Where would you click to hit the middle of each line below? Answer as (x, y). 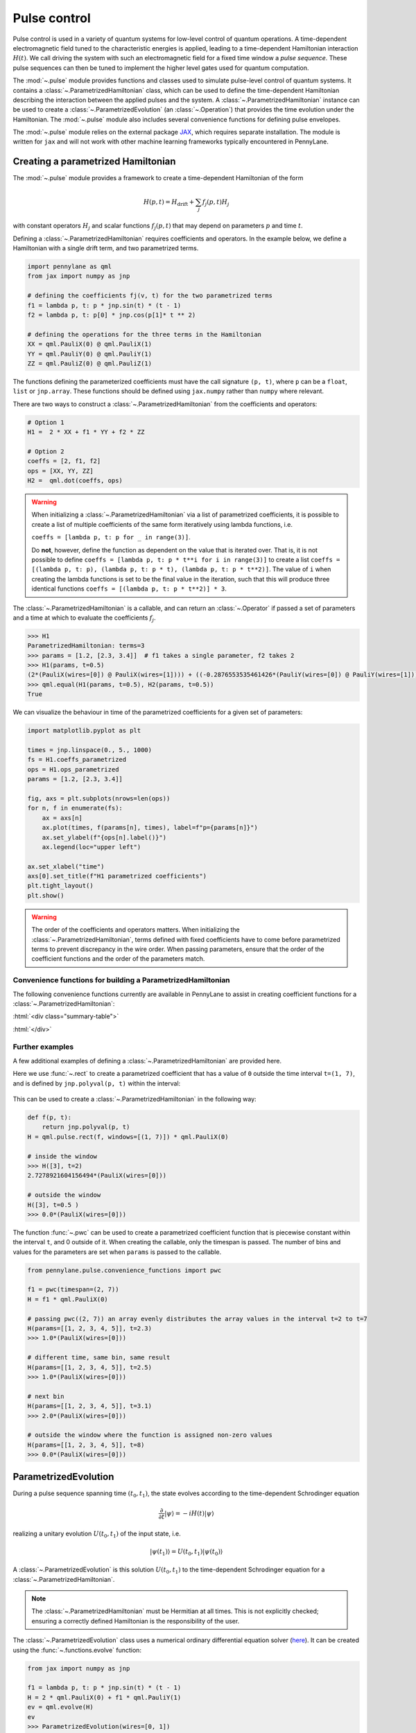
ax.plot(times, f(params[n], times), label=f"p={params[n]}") (150, 828)
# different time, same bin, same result (99, 1358)
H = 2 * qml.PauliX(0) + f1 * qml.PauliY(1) (104, 1697)
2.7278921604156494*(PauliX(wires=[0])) (97, 1176)
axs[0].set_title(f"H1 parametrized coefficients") (117, 876)
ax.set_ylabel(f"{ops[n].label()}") (104, 837)
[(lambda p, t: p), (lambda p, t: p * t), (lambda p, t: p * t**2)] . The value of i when (181, 569)
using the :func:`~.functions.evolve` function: (77, 1650)
